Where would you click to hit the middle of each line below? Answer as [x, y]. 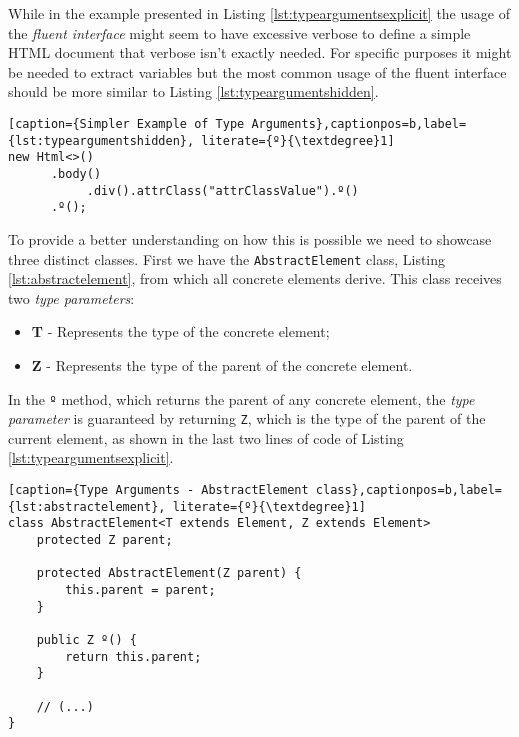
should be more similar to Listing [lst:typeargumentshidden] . [193, 91]
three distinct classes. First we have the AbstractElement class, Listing [227, 258]
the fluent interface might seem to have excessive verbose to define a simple [239, 32]
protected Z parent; [104, 540]
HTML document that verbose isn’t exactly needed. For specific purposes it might [260, 52]
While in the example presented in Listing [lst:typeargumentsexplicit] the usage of [259, 13]
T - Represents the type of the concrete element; [180, 331]
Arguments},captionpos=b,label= [359, 123]
